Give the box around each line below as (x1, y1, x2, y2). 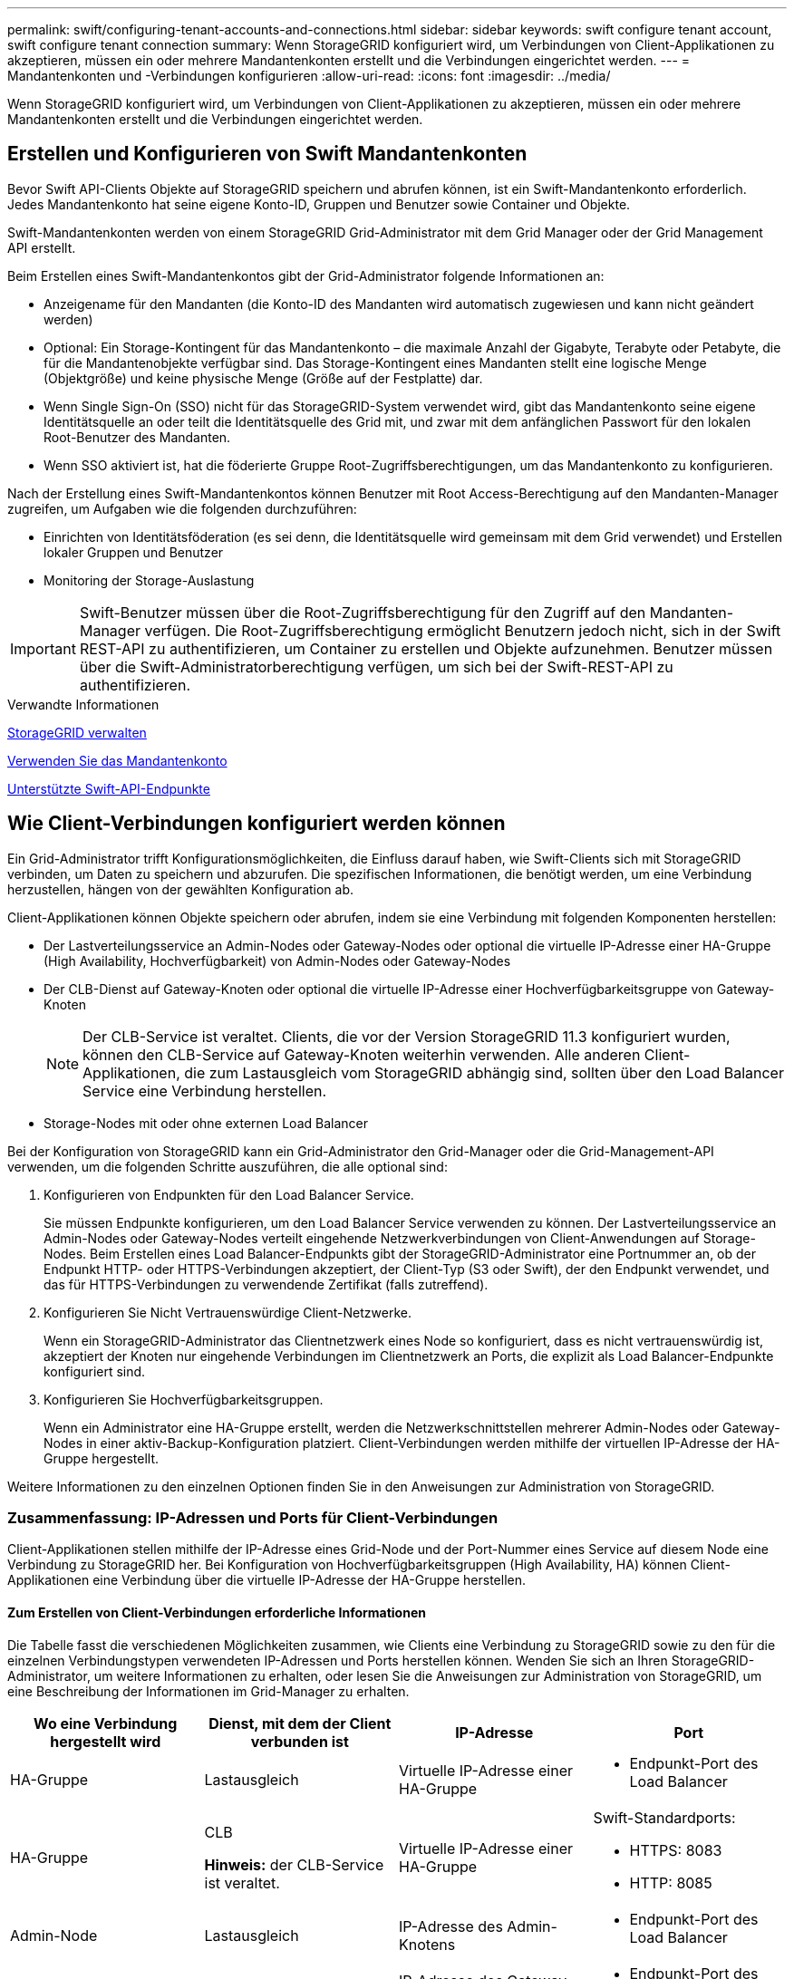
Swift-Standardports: (593, 1808, 736, 1827)
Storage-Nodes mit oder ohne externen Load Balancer (44, 1115, 368, 1131)
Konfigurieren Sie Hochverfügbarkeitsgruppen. (44, 1391, 324, 1407)
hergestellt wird (50, 1732, 161, 1751)
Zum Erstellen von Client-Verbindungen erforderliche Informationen (7, 1605, 426, 1621)
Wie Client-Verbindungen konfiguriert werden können (7, 812, 506, 835)
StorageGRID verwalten (7, 724, 147, 740)
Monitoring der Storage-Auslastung (44, 572, 255, 588)
